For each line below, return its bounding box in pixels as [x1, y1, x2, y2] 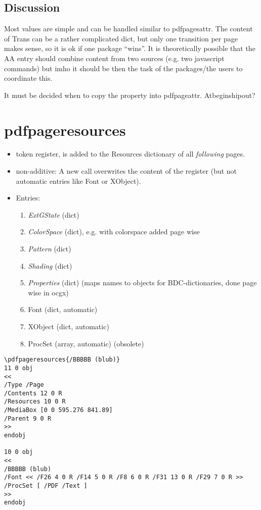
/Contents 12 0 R [4, 389, 62, 397]
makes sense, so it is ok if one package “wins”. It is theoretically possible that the [4, 43, 255, 54]
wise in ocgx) [28, 287, 69, 297]
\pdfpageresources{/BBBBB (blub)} [4, 356, 120, 364]
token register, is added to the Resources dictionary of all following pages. [16, 148, 245, 159]
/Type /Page [4, 381, 44, 389]
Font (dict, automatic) [28, 304, 98, 315]
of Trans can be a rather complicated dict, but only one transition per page [4, 33, 238, 43]
